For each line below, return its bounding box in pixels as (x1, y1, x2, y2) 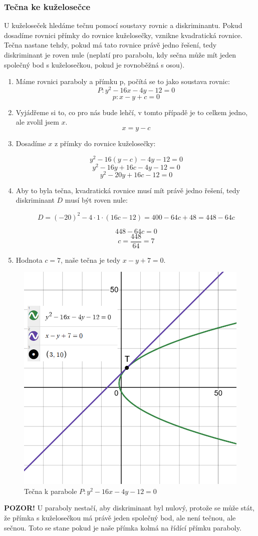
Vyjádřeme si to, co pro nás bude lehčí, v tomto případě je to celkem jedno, (16, 107, 248, 117)
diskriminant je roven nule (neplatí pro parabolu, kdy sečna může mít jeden (4, 50, 236, 60)
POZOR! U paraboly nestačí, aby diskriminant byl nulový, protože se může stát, (4, 502, 254, 513)
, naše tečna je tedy (61, 254, 121, 265)
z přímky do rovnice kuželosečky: (54, 138, 156, 149)
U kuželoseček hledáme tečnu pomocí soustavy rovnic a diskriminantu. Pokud (4, 20, 242, 31)
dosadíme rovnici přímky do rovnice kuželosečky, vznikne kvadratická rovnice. (4, 30, 242, 40)
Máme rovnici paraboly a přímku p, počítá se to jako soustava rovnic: (16, 76, 230, 87)
